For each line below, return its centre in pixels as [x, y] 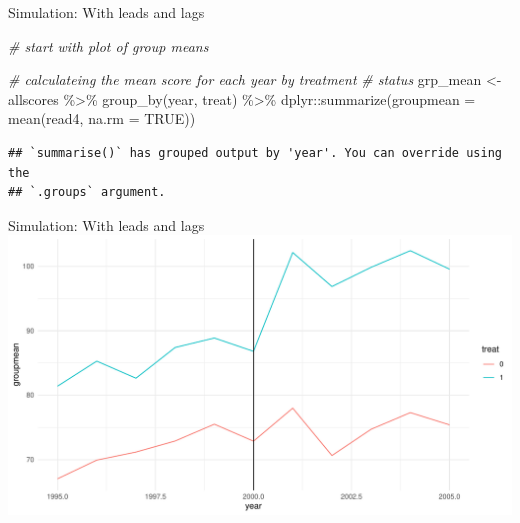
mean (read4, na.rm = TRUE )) [102, 118]
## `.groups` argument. [87, 192]
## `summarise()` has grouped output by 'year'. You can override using [255, 152]
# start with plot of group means [108, 45]
